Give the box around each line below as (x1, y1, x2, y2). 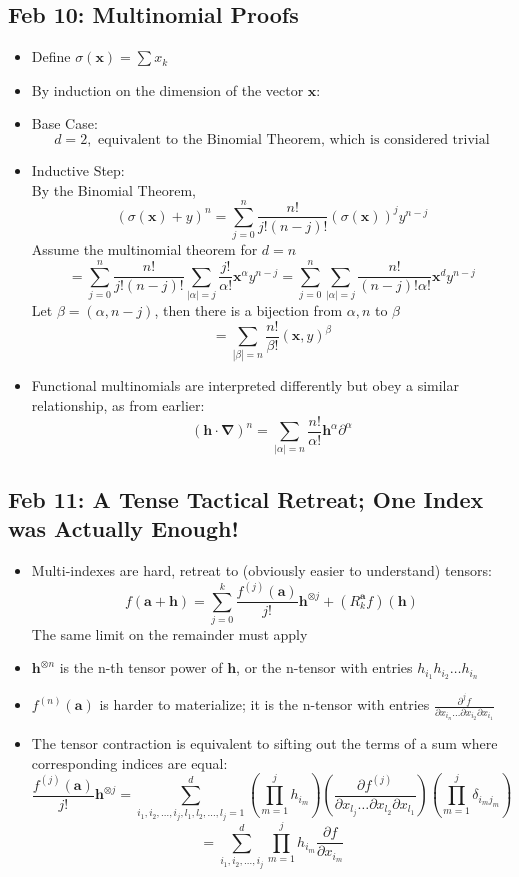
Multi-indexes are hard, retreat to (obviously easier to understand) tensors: (31, 560, 492, 581)
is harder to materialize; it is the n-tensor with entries (99, 694, 430, 715)
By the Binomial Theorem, (31, 179, 196, 200)
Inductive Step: (31, 159, 125, 180)
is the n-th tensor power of (59, 657, 223, 678)
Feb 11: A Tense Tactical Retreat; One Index (8, 483, 484, 514)
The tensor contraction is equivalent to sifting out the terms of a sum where (31, 733, 498, 754)
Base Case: (31, 113, 98, 134)
